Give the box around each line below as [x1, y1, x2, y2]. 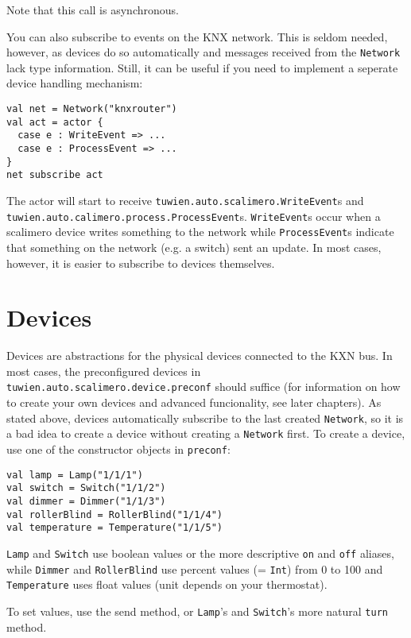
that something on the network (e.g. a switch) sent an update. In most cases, [6, 238, 382, 255]
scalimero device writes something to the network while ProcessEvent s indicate [6, 223, 394, 240]
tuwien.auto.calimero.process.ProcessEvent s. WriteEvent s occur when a [6, 207, 381, 224]
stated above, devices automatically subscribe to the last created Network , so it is [6, 409, 404, 426]
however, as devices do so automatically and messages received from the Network [6, 44, 401, 60]
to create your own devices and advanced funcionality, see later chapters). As [6, 394, 382, 411]
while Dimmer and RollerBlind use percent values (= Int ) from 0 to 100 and [6, 560, 383, 577]
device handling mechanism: [6, 75, 143, 91]
